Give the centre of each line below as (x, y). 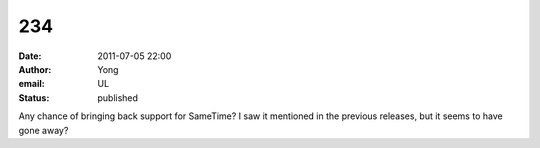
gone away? (43, 130)
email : (31, 84)
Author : (35, 69)
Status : (34, 97)
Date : (30, 56)
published (118, 97)
